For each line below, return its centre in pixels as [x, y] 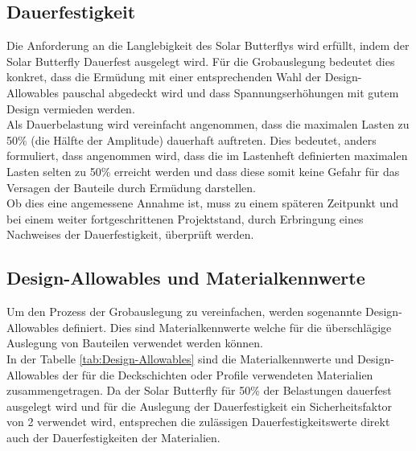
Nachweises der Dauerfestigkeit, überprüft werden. [130, 234]
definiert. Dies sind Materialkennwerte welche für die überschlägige [227, 327]
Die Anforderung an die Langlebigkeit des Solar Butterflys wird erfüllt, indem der [208, 45]
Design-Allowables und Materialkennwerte [186, 278]
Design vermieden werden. [71, 108]
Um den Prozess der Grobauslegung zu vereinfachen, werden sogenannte [184, 312]
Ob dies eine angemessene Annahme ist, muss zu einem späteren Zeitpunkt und [203, 203]
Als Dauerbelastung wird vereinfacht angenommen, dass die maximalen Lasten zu [208, 124]
